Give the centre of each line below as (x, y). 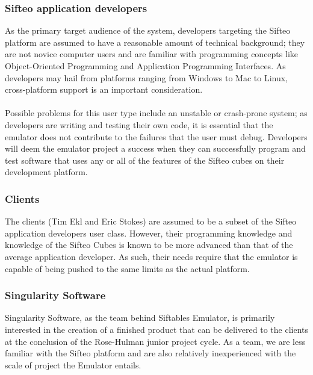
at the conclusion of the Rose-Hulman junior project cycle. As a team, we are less (155, 341)
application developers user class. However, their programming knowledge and (149, 233)
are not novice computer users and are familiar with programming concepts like (151, 54)
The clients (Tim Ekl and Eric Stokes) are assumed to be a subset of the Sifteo (151, 221)
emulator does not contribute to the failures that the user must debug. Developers (156, 136)
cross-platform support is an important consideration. (104, 89)
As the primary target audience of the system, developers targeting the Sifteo (148, 30)
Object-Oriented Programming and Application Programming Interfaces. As (145, 66)
